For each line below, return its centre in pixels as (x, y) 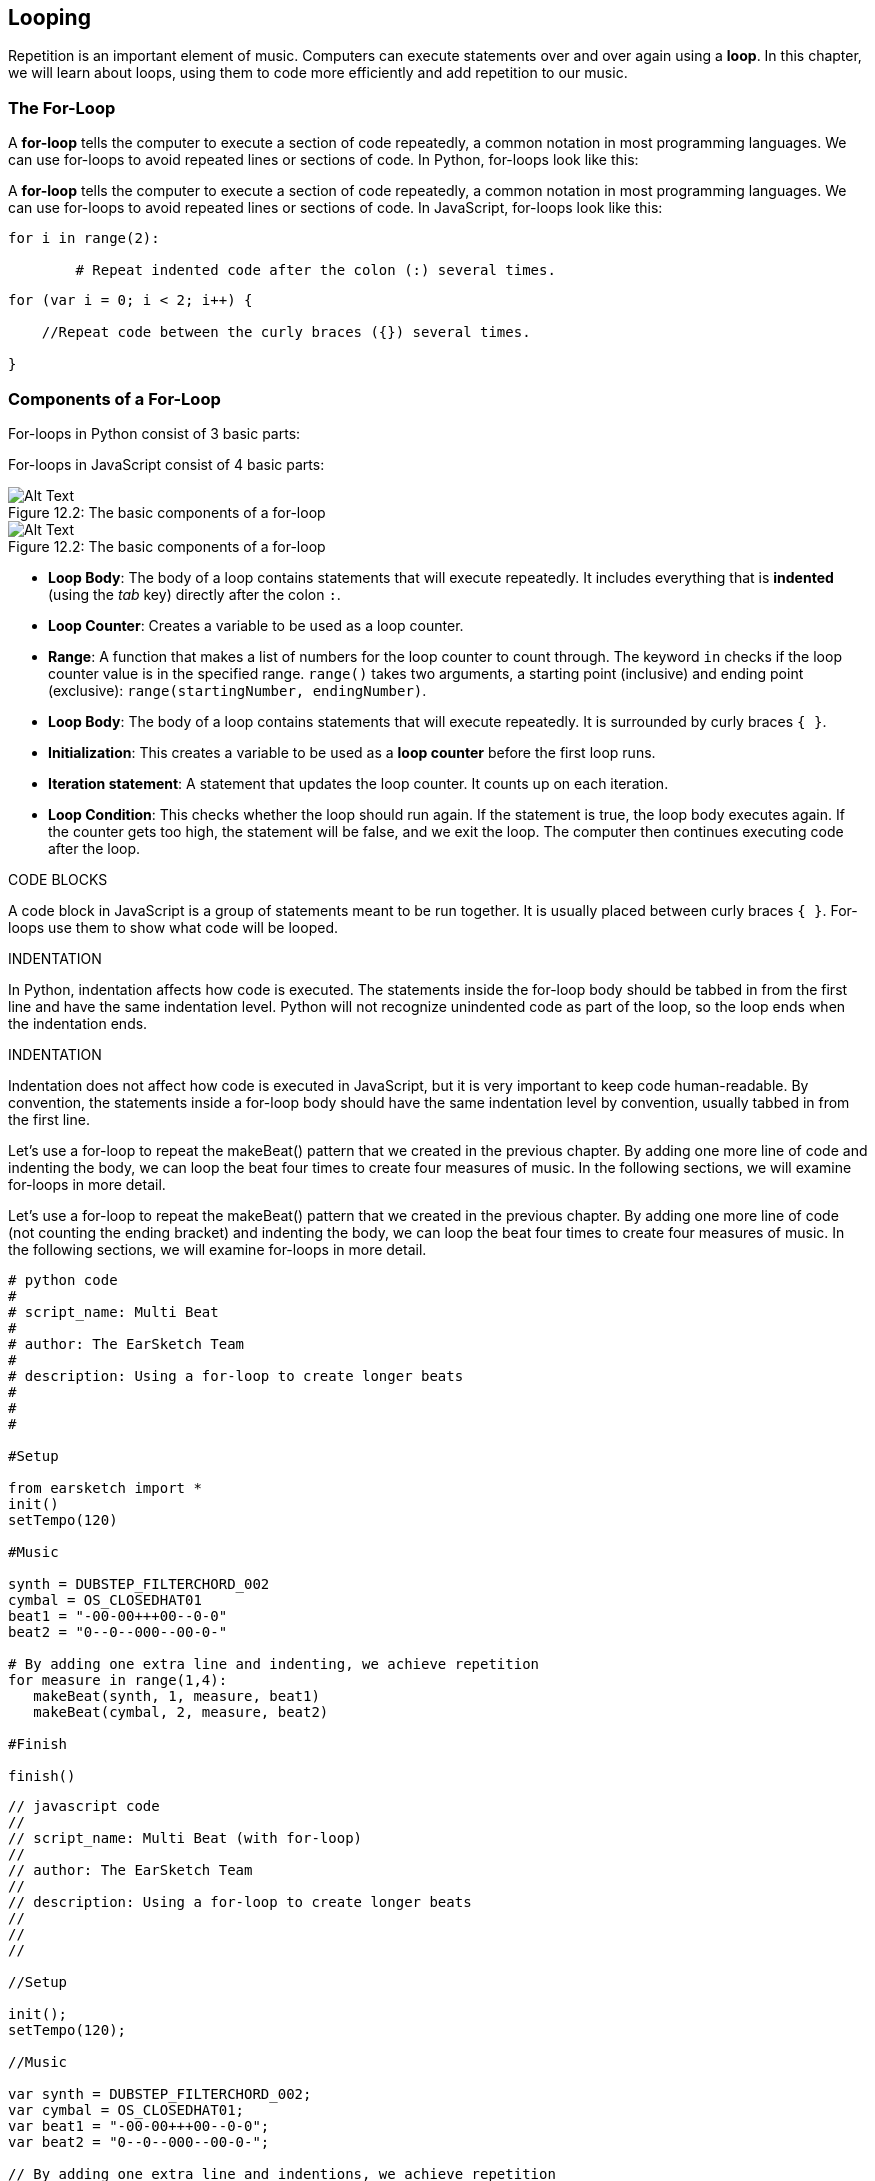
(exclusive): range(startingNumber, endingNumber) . (237, 690)
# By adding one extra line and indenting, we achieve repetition (274, 1663)
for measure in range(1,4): (118, 1679)
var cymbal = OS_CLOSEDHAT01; (126, 2109)
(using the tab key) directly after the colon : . (194, 594)
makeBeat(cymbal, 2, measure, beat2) (181, 1711)
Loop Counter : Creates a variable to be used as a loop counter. (256, 625)
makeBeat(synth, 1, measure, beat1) (176, 1695)
